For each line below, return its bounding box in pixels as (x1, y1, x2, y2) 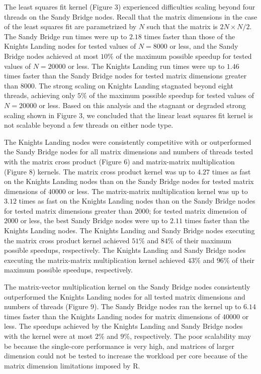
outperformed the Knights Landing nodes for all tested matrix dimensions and (4, 291, 245, 302)
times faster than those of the (144, 31, 235, 41)
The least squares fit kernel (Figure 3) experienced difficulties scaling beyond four (4, 2, 255, 12)
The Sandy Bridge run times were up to (4, 31, 127, 41)
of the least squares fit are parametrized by (4, 21, 137, 32)
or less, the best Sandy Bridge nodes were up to (20, 215, 168, 226)
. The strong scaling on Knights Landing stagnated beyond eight (34, 80, 233, 90)
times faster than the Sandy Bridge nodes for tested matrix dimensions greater (4, 70, 247, 81)
